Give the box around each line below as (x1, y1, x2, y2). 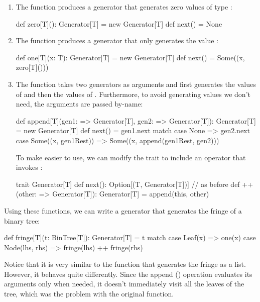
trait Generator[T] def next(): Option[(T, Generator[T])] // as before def (16, 178, 240, 189)
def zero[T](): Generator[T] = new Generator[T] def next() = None (16, 18, 222, 29)
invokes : (16, 162, 43, 172)
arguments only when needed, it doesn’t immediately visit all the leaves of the (4, 278, 244, 289)
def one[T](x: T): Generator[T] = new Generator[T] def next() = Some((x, (16, 52, 245, 62)
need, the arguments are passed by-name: (16, 98, 143, 109)
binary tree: (4, 215, 40, 226)
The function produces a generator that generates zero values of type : (16, 2, 232, 12)
